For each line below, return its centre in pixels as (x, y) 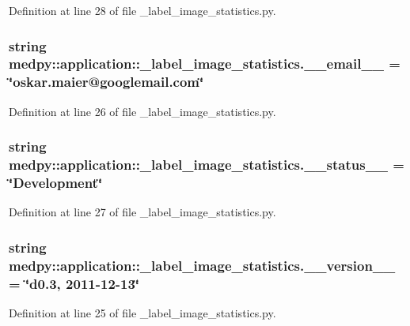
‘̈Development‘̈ (56, 183)
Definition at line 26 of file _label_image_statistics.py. (142, 111)
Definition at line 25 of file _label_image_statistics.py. (142, 312)
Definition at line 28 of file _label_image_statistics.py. (142, 10)
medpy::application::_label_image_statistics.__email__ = (205, 64)
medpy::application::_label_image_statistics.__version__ (202, 265)
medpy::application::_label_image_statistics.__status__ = (207, 165)
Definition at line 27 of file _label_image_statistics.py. (142, 212)
